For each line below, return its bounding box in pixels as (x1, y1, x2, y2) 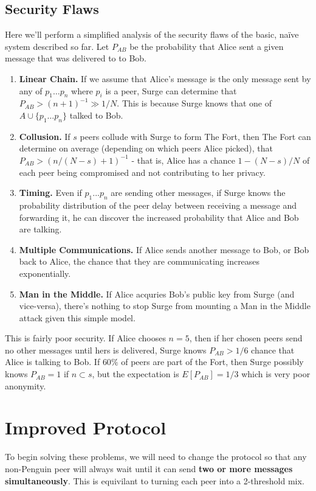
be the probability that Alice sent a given (129, 40, 284, 52)
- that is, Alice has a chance (131, 153, 235, 166)
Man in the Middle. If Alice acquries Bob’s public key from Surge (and (19, 287, 295, 300)
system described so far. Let (5, 40, 109, 52)
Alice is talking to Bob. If (5, 355, 100, 368)
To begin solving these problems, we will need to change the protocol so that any (5, 450, 307, 463)
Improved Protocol (5, 415, 167, 440)
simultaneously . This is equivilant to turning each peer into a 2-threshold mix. (5, 474, 304, 487)
